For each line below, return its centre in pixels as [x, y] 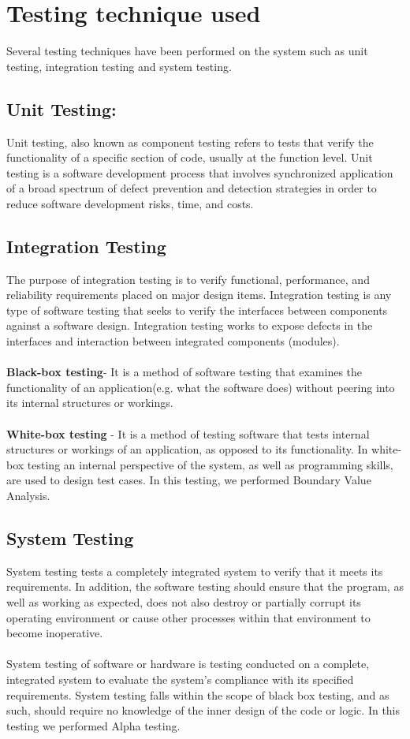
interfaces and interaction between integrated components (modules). [173, 341]
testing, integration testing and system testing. [119, 66]
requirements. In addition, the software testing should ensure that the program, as [205, 586]
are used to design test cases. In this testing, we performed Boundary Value [189, 480]
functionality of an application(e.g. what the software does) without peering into [201, 387]
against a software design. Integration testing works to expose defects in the [190, 325]
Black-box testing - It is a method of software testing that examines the [184, 372]
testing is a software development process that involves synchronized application [200, 172]
